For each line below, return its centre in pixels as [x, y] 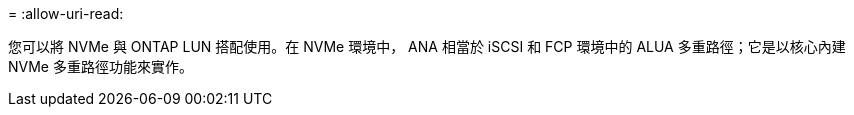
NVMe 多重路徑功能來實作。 [100, 66]
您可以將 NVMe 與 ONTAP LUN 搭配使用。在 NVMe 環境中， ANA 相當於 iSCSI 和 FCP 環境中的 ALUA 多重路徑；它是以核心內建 [427, 46]
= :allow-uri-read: [66, 13]
